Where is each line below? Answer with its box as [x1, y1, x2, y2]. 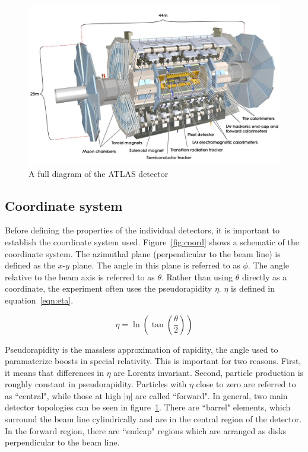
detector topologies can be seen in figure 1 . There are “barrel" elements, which [5, 401, 291, 413]
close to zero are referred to [196, 378, 296, 390]
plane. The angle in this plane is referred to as [72, 259, 240, 271]
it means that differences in [5, 366, 104, 378]
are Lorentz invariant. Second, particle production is [113, 366, 304, 378]
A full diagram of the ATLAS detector [28, 167, 169, 179]
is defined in [231, 282, 275, 295]
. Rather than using [161, 270, 233, 283]
